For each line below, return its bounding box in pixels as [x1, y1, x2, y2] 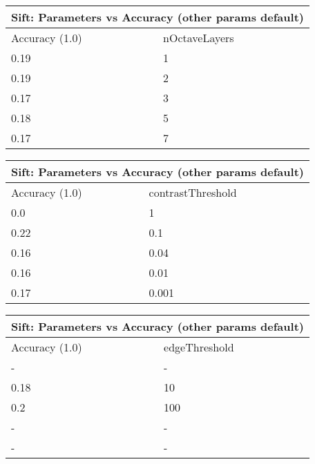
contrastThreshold [149, 184, 237, 200]
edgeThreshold [164, 339, 234, 355]
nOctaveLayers [163, 30, 234, 46]
